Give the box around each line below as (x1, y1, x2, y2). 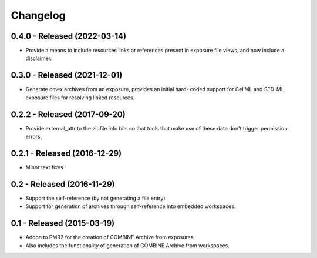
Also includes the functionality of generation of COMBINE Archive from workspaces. (25, 242, 230, 249)
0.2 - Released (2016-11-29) (11, 179, 115, 189)
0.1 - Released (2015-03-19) (11, 218, 115, 229)
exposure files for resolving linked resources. (25, 94, 135, 101)
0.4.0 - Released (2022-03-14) (11, 31, 126, 41)
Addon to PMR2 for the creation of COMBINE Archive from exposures (25, 234, 194, 241)
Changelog (11, 9, 66, 22)
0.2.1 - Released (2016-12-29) (11, 148, 122, 158)
